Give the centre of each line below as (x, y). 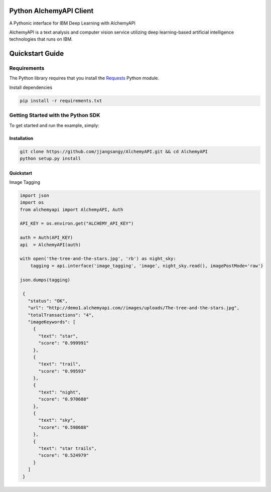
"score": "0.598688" (63, 427)
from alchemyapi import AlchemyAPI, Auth (72, 209)
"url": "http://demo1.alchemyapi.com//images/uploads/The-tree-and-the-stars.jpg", (134, 308)
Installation (21, 138)
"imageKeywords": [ (52, 322)
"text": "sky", (57, 420)
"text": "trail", (60, 364)
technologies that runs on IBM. (41, 39)
